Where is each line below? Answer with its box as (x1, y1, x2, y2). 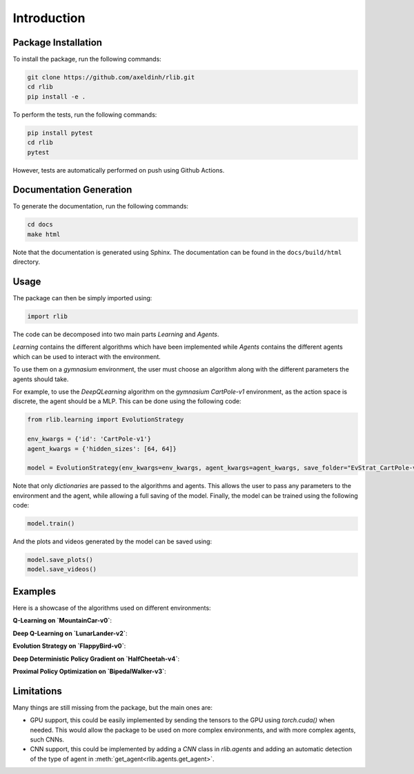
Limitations (12, 685, 62, 697)
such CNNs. (30, 735, 65, 744)
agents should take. (12, 375, 69, 383)
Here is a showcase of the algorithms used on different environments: (12, 603, 211, 612)
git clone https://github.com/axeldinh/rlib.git (27, 73, 195, 81)
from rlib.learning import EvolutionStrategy (27, 416, 184, 424)
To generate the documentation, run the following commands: (12, 202, 189, 211)
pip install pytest (27, 128, 93, 137)
